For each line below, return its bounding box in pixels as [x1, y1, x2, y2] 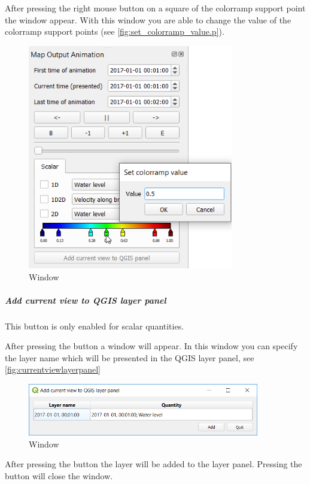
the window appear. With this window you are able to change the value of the [5, 13, 291, 26]
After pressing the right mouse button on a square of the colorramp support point [5, 2, 306, 14]
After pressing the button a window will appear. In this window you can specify [5, 340, 298, 352]
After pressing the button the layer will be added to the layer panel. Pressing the [5, 458, 302, 470]
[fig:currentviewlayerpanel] [5, 363, 101, 376]
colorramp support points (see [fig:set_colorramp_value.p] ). [5, 25, 224, 38]
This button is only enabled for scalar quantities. [5, 319, 184, 332]
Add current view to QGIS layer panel [5, 294, 166, 306]
